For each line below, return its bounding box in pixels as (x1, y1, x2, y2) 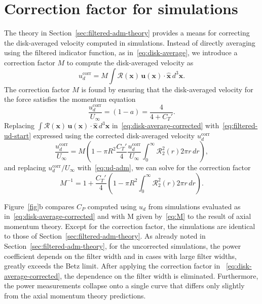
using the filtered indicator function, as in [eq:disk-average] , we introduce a (4, 47, 238, 58)
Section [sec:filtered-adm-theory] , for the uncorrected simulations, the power (4, 240, 241, 251)
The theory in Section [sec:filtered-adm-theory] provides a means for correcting (4, 27, 250, 38)
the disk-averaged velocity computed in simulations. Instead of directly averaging (4, 37, 255, 48)
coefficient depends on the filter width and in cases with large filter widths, (4, 250, 237, 261)
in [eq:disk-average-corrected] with (111, 120, 219, 131)
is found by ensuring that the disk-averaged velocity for (81, 84, 253, 94)
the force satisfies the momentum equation (4, 94, 136, 104)
